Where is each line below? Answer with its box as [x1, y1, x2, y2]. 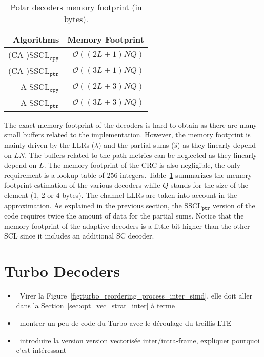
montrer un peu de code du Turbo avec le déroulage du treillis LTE [19, 318, 232, 328]
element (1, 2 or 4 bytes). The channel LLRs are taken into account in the [4, 189, 237, 200]
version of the [212, 200, 255, 210]
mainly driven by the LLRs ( [4, 139, 95, 150]
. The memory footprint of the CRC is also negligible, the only [44, 160, 241, 170]
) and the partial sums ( [98, 139, 174, 150]
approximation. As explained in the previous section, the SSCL [4, 200, 202, 210]
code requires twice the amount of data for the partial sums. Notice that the [4, 210, 244, 221]
